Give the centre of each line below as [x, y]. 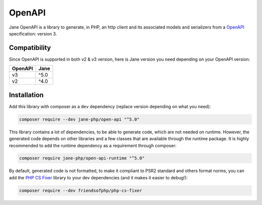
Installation [26, 95]
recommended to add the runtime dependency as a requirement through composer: [93, 145]
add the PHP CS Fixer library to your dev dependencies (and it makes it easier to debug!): [98, 177]
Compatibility [30, 48]
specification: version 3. [33, 33]
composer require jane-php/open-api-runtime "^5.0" [82, 158]
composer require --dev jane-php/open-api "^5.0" [79, 119]
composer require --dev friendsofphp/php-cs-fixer [81, 190]
